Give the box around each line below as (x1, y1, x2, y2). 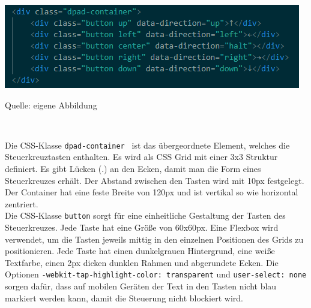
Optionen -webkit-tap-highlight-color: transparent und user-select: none (5, 268, 307, 280)
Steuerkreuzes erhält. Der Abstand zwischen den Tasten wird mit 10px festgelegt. (5, 174, 304, 186)
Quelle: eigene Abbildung (5, 98, 97, 111)
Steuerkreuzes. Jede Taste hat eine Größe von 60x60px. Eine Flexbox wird (5, 221, 279, 234)
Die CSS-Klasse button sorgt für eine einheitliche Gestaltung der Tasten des (5, 209, 286, 222)
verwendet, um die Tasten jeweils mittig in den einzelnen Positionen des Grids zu (5, 232, 304, 245)
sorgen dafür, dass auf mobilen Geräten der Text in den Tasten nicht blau (5, 280, 277, 292)
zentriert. (5, 197, 38, 210)
